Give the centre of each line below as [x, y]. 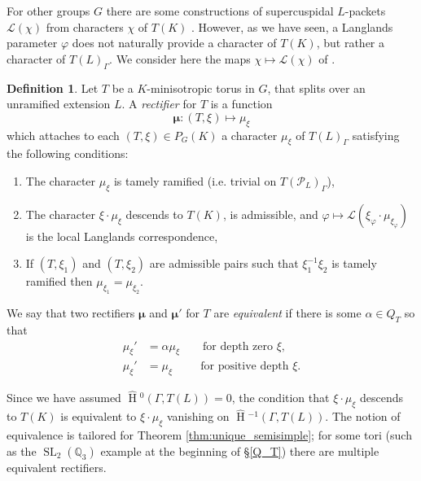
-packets [365, 11]
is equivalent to [99, 416]
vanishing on [198, 416]
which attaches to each [63, 135]
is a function [241, 104]
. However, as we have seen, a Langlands [292, 26]
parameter [32, 43]
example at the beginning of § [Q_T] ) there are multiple [240, 450]
